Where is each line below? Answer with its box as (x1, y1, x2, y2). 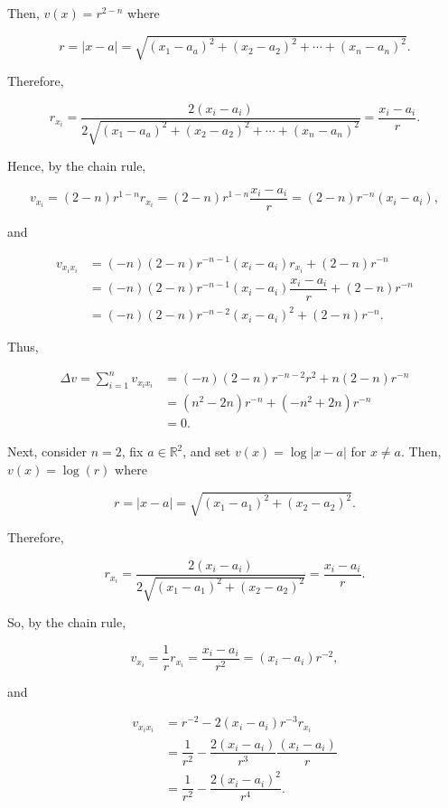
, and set (182, 442, 231, 461)
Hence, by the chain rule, (7, 156, 146, 175)
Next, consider (7, 442, 88, 461)
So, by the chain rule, (7, 613, 126, 632)
